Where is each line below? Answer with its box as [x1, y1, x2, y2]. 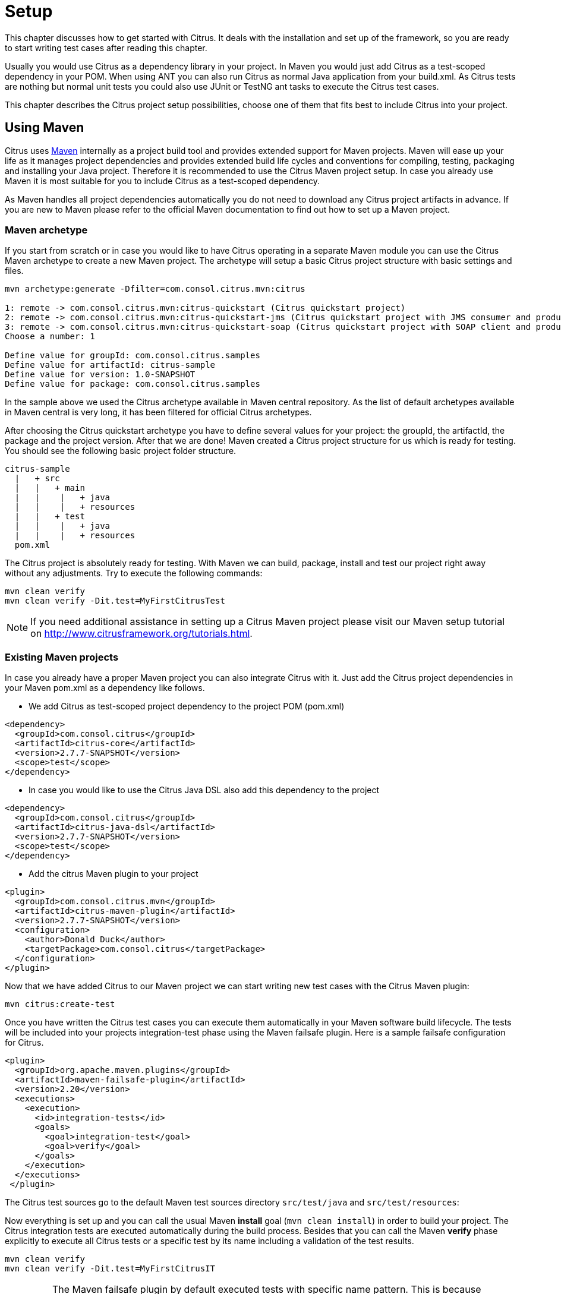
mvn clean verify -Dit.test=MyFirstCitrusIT [5, 1264, 216, 1274]
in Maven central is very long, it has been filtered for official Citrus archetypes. [5, 407, 312, 418]
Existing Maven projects [5, 651, 119, 663]
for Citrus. [5, 1037, 44, 1048]
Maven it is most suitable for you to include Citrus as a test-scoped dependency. [5, 175, 320, 186]
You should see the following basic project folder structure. [5, 446, 237, 456]
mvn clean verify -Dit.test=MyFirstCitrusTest [5, 596, 225, 606]
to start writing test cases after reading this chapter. [5, 42, 207, 53]
